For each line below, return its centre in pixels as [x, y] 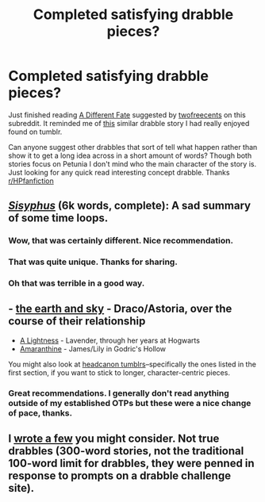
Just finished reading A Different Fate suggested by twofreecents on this [127, 115]
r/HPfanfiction [31, 181]
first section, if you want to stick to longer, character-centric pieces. [119, 372]
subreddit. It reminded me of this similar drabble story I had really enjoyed [129, 123]
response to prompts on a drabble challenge [120, 476]
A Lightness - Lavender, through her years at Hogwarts [110, 340]
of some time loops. [58, 218]
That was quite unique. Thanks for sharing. [93, 262]
